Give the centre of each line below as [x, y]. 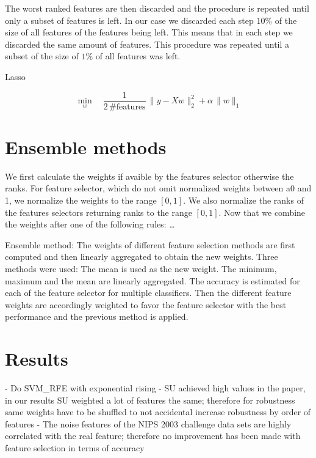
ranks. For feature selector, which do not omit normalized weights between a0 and [158, 188]
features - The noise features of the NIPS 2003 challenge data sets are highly [148, 423]
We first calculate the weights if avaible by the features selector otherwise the [149, 176]
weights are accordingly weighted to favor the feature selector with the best [146, 304]
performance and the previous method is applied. [97, 316]
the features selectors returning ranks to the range [99, 212]
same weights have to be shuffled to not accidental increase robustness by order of [158, 412]
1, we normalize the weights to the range [81, 200]
